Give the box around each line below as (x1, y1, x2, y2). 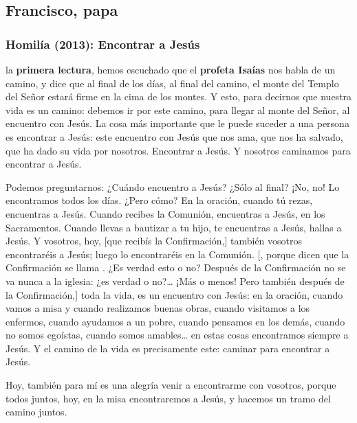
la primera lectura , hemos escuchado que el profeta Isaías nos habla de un (6, 62, 336, 76)
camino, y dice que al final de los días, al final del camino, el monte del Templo (6, 76, 339, 90)
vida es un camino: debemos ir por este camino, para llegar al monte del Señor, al (6, 102, 350, 117)
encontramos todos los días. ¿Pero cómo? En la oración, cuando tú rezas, (6, 193, 313, 207)
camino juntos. (6, 404, 67, 419)
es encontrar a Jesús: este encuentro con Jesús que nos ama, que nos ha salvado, (6, 129, 343, 144)
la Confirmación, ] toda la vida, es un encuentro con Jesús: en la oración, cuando (6, 287, 343, 301)
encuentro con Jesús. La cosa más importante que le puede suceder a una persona (6, 116, 349, 130)
